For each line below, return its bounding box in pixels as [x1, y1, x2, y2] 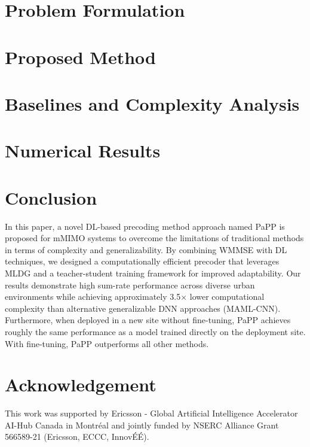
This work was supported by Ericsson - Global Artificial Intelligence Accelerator [5, 407, 298, 419]
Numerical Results [5, 138, 161, 163]
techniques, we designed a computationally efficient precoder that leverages [5, 255, 280, 267]
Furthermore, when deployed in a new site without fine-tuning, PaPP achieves [5, 314, 291, 326]
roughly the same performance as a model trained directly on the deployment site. [5, 325, 306, 337]
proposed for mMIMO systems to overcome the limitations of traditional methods [5, 232, 304, 244]
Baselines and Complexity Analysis [5, 91, 300, 115]
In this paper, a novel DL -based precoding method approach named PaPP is [5, 220, 285, 232]
